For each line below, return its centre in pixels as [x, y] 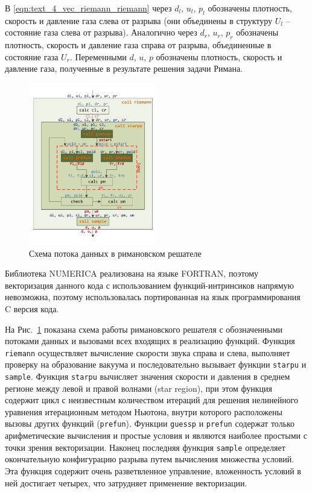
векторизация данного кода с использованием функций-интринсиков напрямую [150, 285]
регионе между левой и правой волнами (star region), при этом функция [139, 388]
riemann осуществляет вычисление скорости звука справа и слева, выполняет [148, 352]
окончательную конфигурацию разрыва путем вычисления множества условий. [150, 459]
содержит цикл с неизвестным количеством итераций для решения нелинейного [152, 400]
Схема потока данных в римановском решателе [115, 253]
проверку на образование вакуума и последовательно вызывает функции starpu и [156, 364]
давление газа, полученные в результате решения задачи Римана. [124, 68]
